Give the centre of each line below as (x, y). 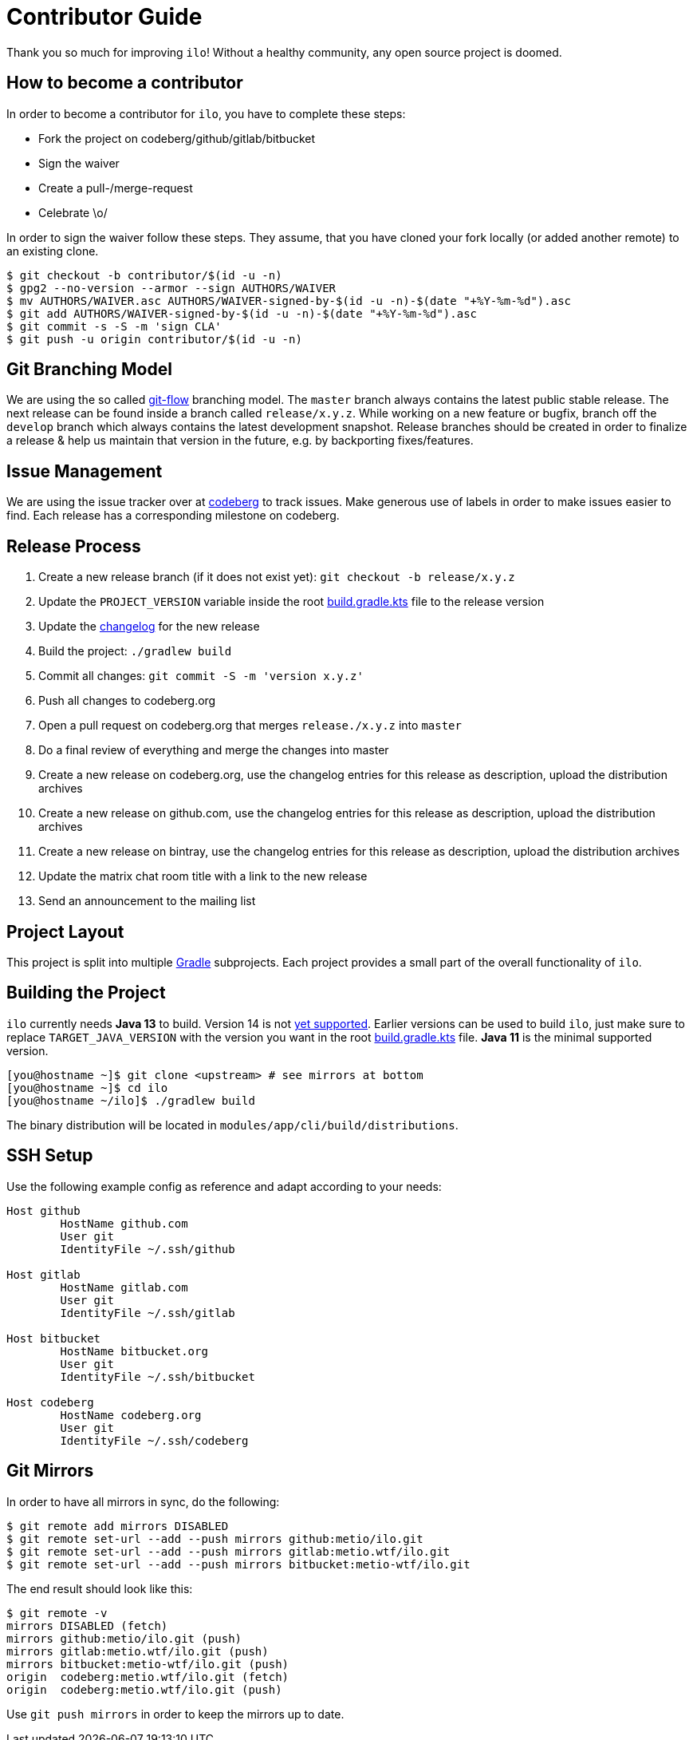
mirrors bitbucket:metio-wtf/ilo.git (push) (148, 1664)
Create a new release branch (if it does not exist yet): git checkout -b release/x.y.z (277, 577)
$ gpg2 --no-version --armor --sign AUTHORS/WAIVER (171, 288)
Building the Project (86, 993)
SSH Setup (50, 1156)
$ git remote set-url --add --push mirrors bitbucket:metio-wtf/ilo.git (238, 1564)
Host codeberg (50, 1402)
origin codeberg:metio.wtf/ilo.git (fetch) (148, 1677)
